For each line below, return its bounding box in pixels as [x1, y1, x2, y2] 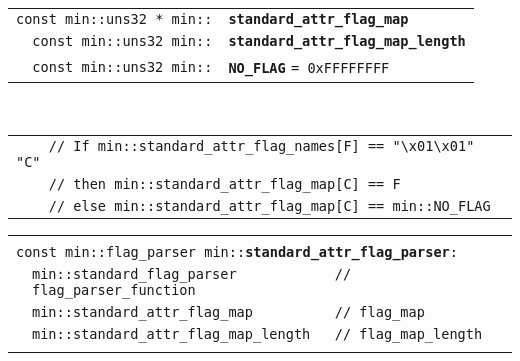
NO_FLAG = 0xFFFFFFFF [228, 60, 390, 76]
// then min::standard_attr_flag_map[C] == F [48, 175, 401, 192]
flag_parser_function [32, 281, 196, 298]
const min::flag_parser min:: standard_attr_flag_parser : [16, 243, 458, 260]
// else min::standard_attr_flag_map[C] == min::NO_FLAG [48, 197, 491, 214]
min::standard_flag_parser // [32, 265, 352, 282]
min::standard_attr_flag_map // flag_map [32, 303, 425, 320]
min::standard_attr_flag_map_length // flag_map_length [32, 325, 483, 342]
